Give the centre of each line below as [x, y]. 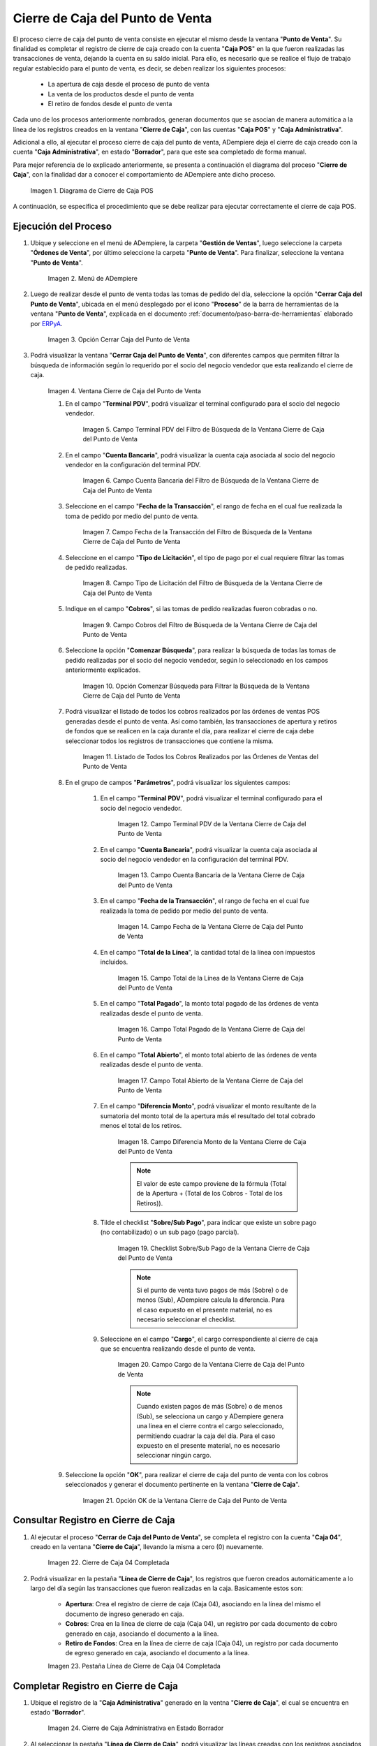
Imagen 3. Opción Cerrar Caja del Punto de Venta [119, 339]
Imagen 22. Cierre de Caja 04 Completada [109, 1563]
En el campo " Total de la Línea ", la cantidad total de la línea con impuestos [208, 952]
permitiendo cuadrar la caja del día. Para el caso [206, 1436]
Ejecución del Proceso [62, 226]
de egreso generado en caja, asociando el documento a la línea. [157, 1653]
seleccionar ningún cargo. [174, 1455]
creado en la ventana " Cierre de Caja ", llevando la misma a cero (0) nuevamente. [147, 1546]
